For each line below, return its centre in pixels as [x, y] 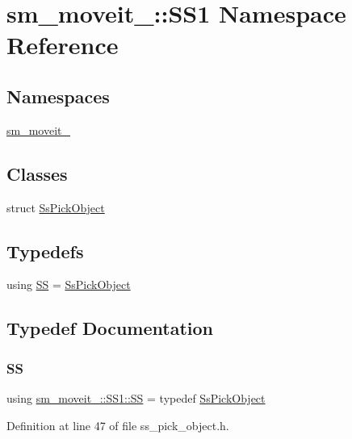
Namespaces [58, 96]
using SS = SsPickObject [69, 284]
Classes [37, 173]
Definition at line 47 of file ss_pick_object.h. [118, 425]
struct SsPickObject [56, 207]
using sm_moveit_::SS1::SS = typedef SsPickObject [136, 397]
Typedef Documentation [110, 328]
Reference [63, 45]
